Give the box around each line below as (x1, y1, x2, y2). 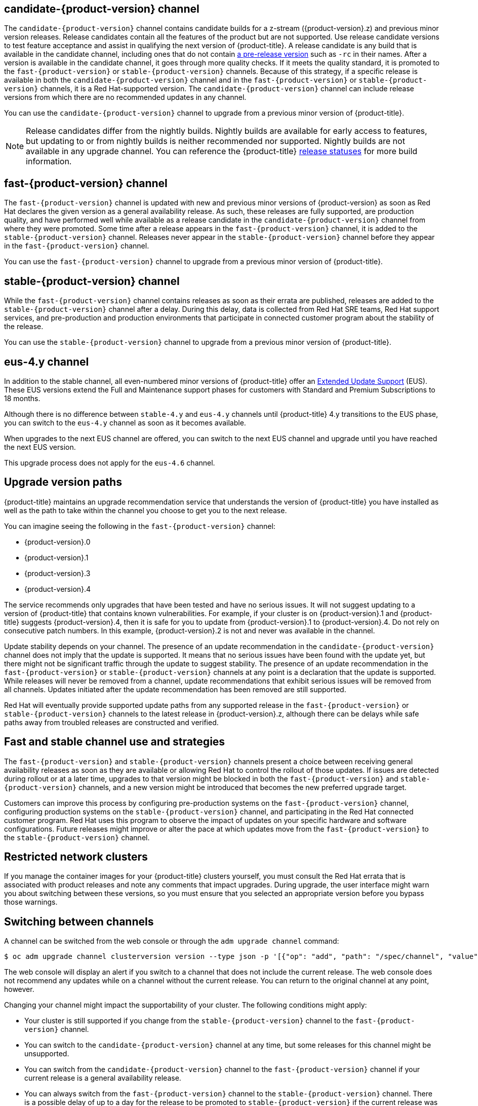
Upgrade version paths (4, 476, 122, 489)
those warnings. (4, 898, 58, 907)
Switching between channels (4, 915, 154, 928)
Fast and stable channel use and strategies (4, 735, 225, 748)
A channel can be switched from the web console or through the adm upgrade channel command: (4, 937, 339, 946)
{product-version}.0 (24, 537, 91, 546)
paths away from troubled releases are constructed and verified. (4, 718, 219, 727)
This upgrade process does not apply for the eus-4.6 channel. (4, 458, 215, 467)
